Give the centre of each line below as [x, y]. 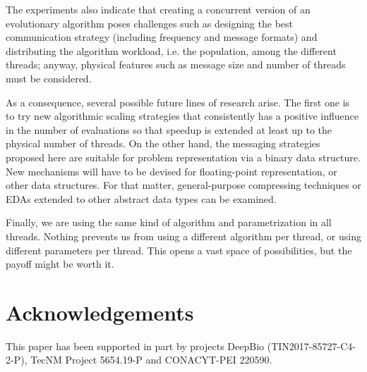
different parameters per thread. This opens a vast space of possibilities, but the [179, 250]
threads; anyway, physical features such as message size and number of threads [176, 64]
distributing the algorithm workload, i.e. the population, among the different [171, 50]
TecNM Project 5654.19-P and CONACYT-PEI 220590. [151, 360]
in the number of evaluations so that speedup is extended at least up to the [169, 129]
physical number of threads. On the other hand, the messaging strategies [163, 143]
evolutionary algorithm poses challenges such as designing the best [149, 23]
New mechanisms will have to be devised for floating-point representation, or [172, 171]
